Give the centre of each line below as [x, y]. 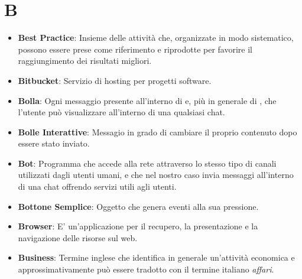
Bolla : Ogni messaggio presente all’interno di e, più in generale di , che [147, 100]
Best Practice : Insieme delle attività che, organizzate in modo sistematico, [156, 38]
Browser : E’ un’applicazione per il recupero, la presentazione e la [138, 226]
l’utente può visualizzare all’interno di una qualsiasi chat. [121, 112]
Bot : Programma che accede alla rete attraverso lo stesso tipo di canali [147, 163]
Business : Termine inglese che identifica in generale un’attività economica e [156, 257]
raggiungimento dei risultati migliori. [85, 61]
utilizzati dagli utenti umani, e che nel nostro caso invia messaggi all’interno [156, 175]
